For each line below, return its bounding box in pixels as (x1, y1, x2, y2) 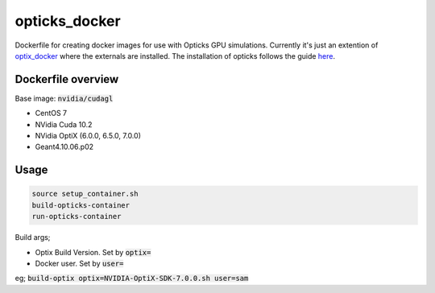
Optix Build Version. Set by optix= (35, 247, 151, 257)
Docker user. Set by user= (35, 258, 124, 268)
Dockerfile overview (14, 72, 119, 86)
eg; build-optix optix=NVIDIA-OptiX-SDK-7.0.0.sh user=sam (14, 274, 249, 283)
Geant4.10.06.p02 (35, 142, 94, 152)
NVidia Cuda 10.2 (35, 119, 93, 129)
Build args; (14, 233, 51, 242)
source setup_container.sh (31, 189, 139, 199)
